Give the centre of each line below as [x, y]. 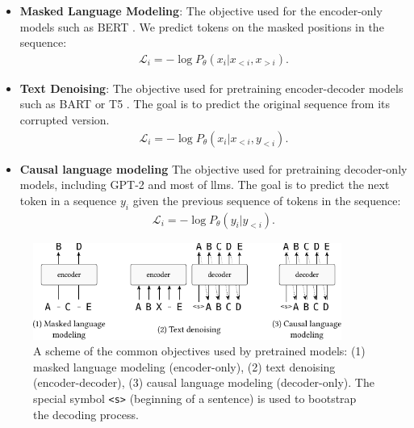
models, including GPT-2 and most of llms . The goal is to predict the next [205, 185]
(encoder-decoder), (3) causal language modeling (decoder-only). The [204, 382]
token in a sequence [68, 200]
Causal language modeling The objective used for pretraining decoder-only [213, 168]
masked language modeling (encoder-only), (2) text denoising [184, 366]
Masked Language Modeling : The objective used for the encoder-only [201, 10]
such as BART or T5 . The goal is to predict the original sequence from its [205, 104]
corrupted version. [65, 120]
